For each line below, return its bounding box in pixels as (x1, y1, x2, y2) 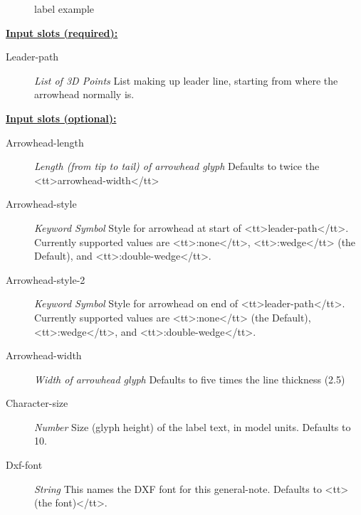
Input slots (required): (6, 25, 118, 40)
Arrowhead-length (6, 134, 84, 149)
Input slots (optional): (6, 110, 117, 125)
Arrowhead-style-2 (6, 272, 85, 287)
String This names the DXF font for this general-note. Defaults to (34, 481, 322, 496)
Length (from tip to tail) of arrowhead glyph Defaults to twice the (34, 159, 320, 174)
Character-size (6, 395, 68, 410)
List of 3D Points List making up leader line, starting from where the (34, 73, 338, 87)
